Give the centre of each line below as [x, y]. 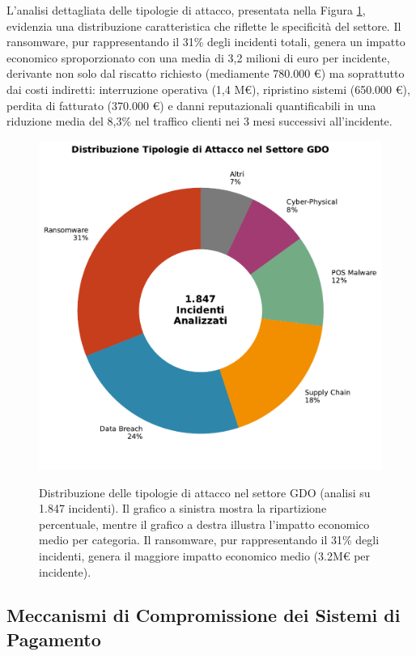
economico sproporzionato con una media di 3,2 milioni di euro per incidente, [198, 57]
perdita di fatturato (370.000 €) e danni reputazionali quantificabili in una [191, 105]
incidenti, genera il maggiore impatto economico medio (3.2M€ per [205, 555]
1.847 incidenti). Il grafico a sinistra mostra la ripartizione [183, 508]
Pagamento [54, 639]
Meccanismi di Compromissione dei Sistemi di [204, 615]
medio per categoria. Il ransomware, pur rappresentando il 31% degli [209, 540]
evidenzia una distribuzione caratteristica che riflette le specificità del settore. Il [204, 26]
